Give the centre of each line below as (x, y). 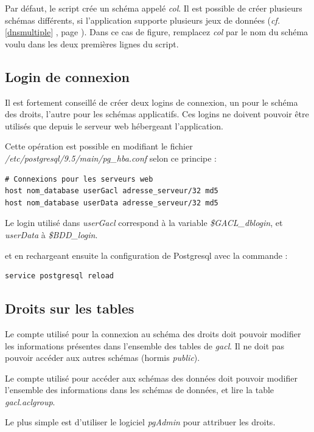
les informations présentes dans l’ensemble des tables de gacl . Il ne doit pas (145, 345)
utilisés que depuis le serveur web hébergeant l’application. (114, 125)
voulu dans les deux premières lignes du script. (92, 43)
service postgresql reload (59, 276)
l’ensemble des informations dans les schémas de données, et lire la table (140, 390)
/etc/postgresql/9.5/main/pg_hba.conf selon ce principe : (111, 158)
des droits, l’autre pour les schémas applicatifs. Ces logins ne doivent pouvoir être (157, 114)
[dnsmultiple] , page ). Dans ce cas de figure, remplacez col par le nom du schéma (157, 32)
